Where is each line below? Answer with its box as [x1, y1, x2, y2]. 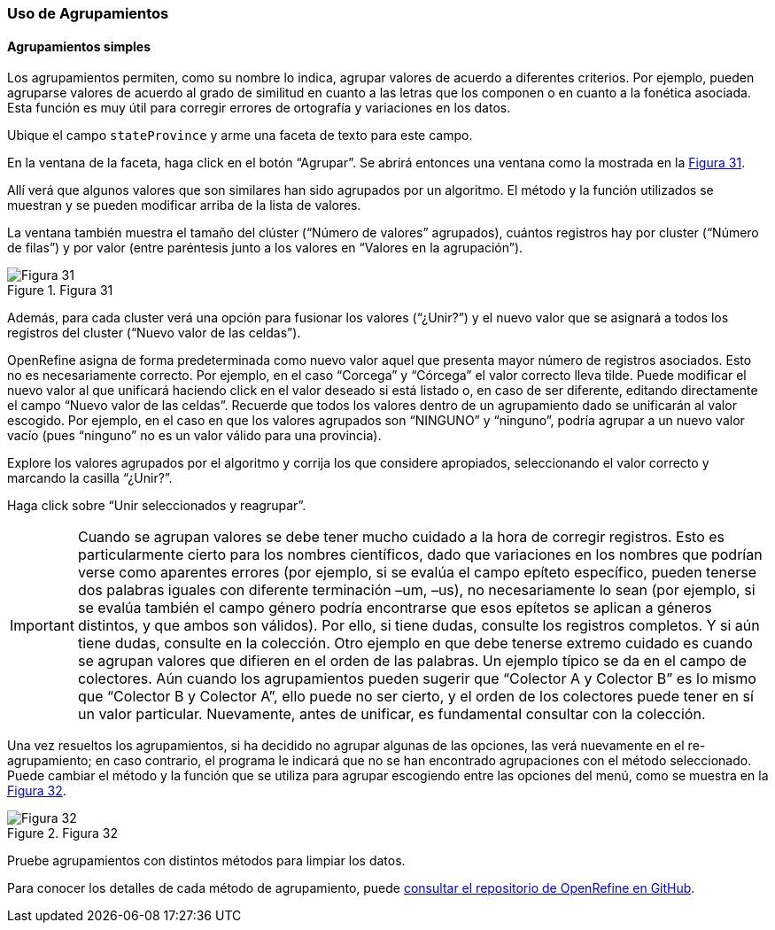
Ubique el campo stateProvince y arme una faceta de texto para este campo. [7, 128, 473, 143]
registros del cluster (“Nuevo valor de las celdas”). [7, 325, 301, 341]
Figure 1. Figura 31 [7, 283, 113, 298]
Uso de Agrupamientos [7, 4, 169, 22]
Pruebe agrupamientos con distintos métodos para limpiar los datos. [7, 853, 406, 869]
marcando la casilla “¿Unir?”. [7, 470, 173, 486]
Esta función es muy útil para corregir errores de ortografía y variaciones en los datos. [7, 100, 511, 116]
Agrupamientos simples [7, 38, 151, 54]
